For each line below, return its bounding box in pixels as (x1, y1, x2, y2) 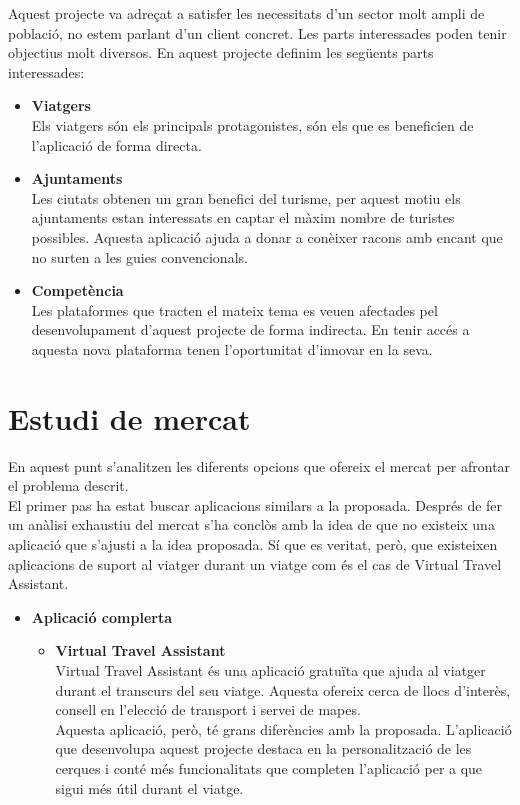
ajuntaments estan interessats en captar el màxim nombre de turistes (31, 207, 455, 228)
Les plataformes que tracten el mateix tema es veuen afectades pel (31, 299, 438, 320)
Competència (31, 280, 124, 301)
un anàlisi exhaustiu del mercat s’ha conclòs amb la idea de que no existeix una (8, 514, 495, 535)
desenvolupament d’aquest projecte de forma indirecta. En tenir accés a (31, 319, 470, 340)
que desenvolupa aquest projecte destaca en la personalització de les (55, 738, 472, 759)
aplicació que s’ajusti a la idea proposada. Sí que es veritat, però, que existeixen (8, 534, 498, 554)
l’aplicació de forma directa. (31, 134, 202, 155)
